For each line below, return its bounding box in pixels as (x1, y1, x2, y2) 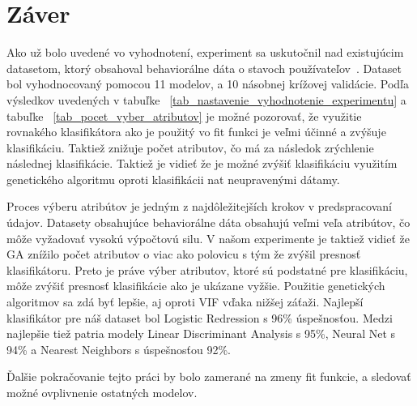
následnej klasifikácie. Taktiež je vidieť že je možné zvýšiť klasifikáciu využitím (6, 155, 398, 172)
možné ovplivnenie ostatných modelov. (6, 384, 198, 400)
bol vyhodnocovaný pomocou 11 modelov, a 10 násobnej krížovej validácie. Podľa (6, 75, 409, 92)
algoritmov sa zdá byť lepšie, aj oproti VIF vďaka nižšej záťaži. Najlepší (6, 293, 364, 310)
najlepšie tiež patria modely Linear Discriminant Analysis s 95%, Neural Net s (6, 325, 396, 342)
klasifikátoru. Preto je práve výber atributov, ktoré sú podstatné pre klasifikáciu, (6, 261, 408, 278)
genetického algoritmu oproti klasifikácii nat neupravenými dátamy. (6, 170, 340, 187)
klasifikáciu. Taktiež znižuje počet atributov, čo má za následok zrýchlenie (6, 139, 374, 156)
